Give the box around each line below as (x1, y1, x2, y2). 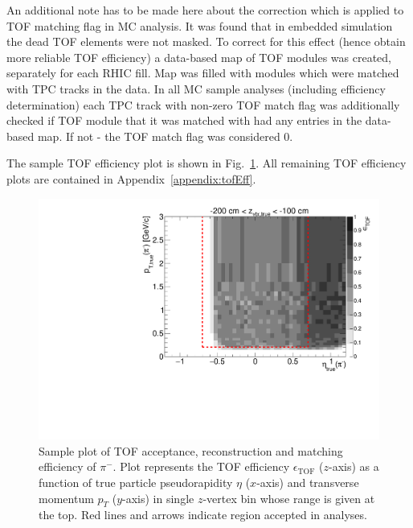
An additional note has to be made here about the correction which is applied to (6, 2, 404, 18)
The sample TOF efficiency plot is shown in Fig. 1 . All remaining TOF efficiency (6, 155, 407, 171)
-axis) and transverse (256, 473, 359, 490)
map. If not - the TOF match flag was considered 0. (37, 127, 293, 144)
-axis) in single (122, 489, 194, 506)
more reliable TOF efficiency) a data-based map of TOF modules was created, (6, 48, 392, 65)
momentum (39, 489, 94, 506)
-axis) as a (328, 458, 379, 475)
